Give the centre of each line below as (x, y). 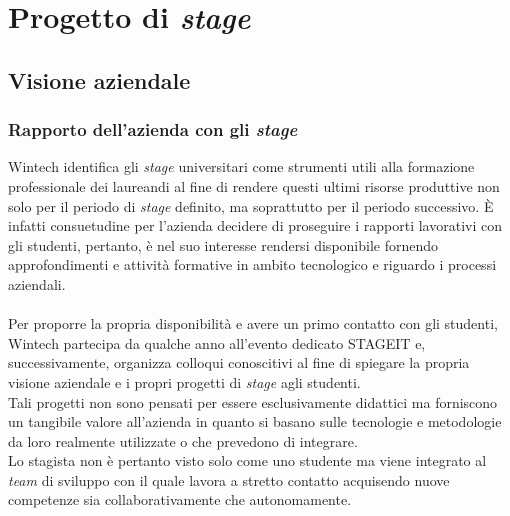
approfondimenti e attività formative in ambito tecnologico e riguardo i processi (252, 264)
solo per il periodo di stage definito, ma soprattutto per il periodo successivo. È (251, 205)
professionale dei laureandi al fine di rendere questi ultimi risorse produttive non (254, 185)
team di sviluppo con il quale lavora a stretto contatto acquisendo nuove (229, 479)
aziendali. (37, 283)
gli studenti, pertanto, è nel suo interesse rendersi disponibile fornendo (223, 244)
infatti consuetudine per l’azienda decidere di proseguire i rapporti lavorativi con (255, 225)
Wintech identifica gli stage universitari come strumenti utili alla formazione (241, 166)
